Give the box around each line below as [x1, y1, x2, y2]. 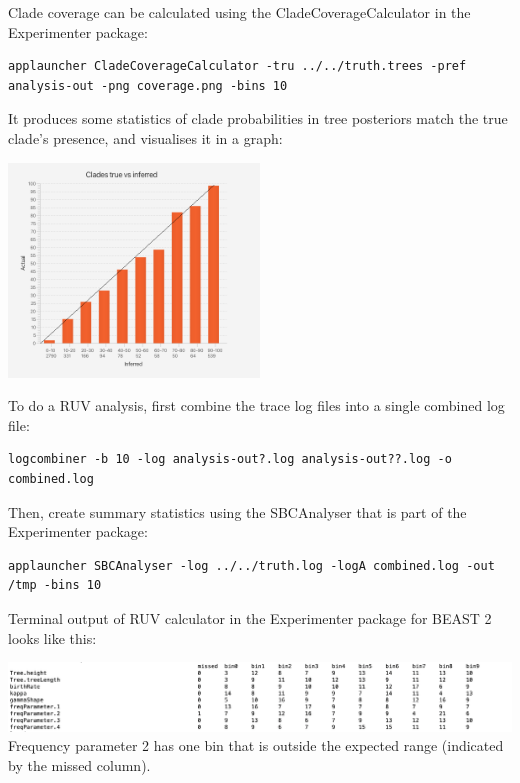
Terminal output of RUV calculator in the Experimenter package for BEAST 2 [8, 607, 492, 628]
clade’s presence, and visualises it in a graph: [8, 127, 283, 148]
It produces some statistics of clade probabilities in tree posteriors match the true [8, 108, 508, 129]
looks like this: [8, 627, 97, 648]
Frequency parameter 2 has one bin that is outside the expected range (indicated [8, 735, 504, 756]
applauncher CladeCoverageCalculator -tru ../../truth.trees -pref [8, 59, 467, 74]
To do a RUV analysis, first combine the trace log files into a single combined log [8, 395, 505, 416]
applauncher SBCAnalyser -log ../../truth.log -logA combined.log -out [8, 558, 495, 573]
